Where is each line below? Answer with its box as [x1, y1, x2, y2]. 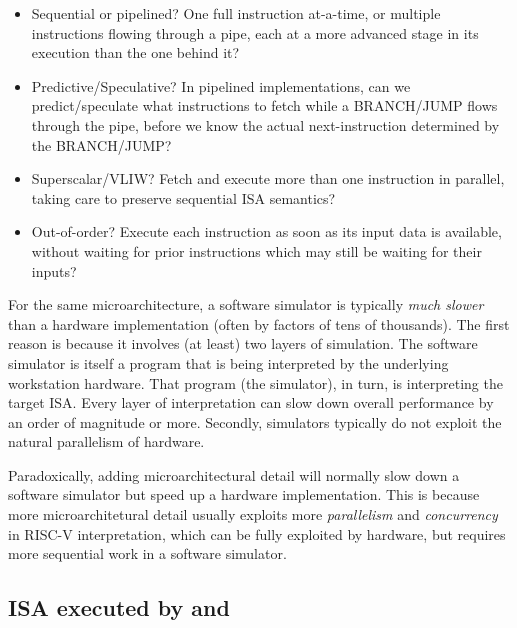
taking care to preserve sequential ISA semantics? [31, 187, 336, 208]
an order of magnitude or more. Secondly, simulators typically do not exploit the [8, 411, 502, 432]
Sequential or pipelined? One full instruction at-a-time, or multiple [31, 3, 441, 23]
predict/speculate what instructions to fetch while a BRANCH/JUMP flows [31, 95, 498, 116]
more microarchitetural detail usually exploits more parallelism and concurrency [8, 504, 498, 525]
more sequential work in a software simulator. [8, 543, 287, 564]
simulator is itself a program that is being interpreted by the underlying [8, 352, 449, 373]
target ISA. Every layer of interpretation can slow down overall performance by [8, 392, 494, 413]
